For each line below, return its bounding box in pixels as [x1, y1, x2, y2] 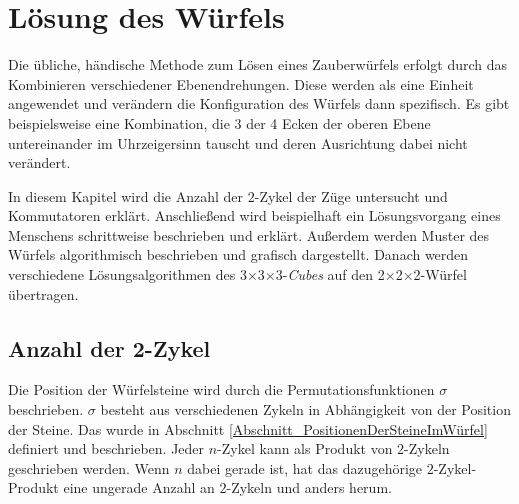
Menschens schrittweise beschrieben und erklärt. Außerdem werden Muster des [8, 224, 490, 245]
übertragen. [8, 283, 79, 304]
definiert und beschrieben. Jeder [8, 438, 205, 459]
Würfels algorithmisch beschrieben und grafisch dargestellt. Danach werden [8, 244, 469, 265]
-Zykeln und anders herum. [226, 477, 392, 498]
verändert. [8, 152, 71, 173]
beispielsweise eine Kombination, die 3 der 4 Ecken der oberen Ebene [8, 112, 431, 133]
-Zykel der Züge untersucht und [254, 185, 448, 206]
